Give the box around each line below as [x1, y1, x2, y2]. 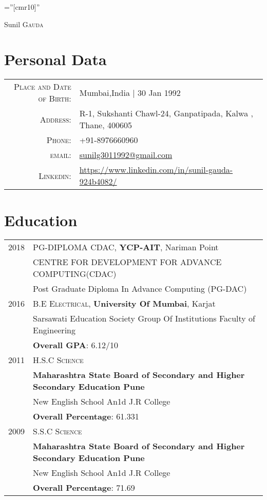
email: [50, 149, 71, 161]
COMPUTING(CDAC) [33, 268, 117, 280]
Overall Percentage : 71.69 [33, 482, 135, 494]
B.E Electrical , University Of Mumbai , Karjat [33, 297, 216, 310]
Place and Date [14, 81, 71, 93]
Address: [40, 113, 71, 125]
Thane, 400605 [79, 119, 132, 131]
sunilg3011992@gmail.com [79, 149, 173, 161]
